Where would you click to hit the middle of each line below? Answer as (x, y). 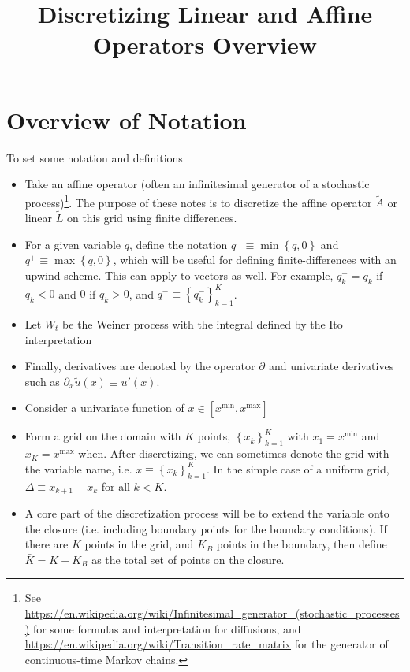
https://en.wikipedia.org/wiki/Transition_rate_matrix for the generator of (207, 644)
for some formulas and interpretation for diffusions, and (167, 628)
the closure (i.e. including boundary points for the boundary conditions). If (206, 528)
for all (116, 486)
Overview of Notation (127, 119)
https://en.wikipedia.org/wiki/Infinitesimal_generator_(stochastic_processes (212, 613)
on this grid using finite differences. (152, 218)
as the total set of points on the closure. (188, 559)
